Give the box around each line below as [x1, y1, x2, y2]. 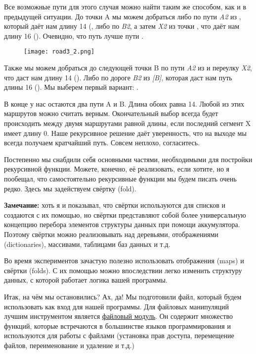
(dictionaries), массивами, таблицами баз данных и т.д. [4, 238, 171, 249]
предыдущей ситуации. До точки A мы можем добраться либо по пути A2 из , [4, 11, 241, 21]
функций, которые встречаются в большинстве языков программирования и [4, 320, 231, 331]
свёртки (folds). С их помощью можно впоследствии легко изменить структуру [4, 265, 242, 275]
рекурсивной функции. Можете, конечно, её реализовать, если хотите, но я [4, 164, 230, 174]
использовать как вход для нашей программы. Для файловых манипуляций [4, 301, 229, 311]
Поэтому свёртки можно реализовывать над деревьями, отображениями [4, 229, 218, 239]
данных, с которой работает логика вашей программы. [4, 275, 168, 285]
